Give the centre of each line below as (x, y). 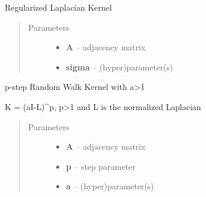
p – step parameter (101, 166)
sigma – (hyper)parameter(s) (120, 67)
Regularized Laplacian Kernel (58, 7)
